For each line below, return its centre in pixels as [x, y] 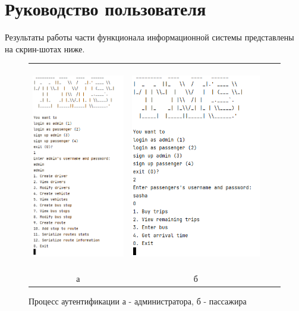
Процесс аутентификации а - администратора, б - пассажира [138, 301]
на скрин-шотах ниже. [45, 48]
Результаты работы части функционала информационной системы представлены [149, 37]
